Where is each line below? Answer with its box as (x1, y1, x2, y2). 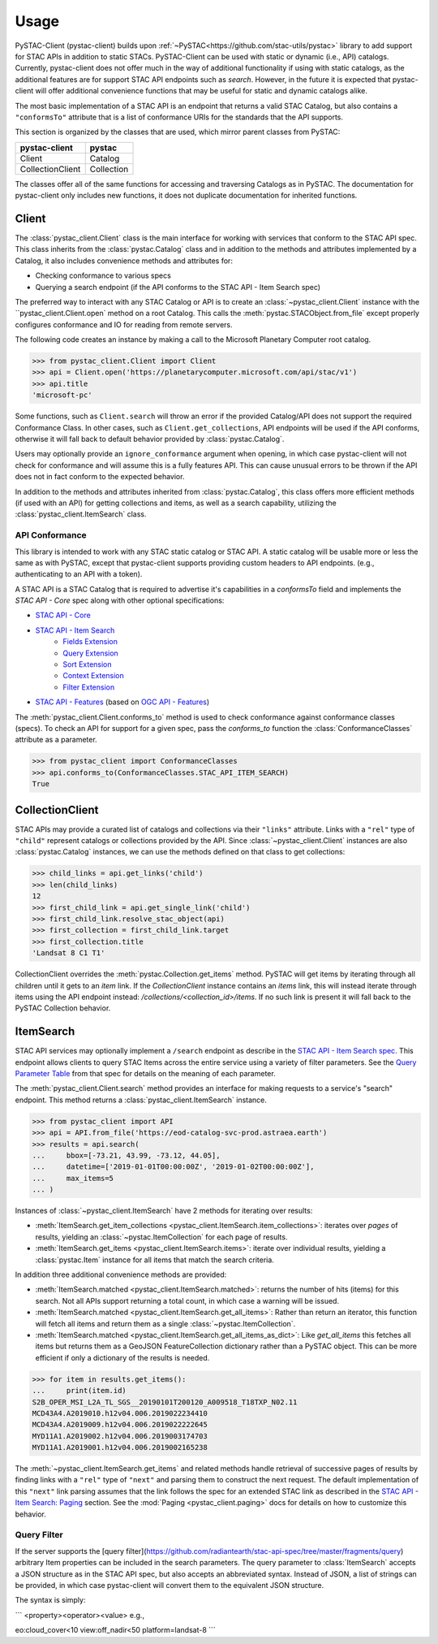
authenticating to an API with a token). (15, 569, 143, 579)
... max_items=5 (32, 1174, 114, 1183)
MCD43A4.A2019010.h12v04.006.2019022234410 (32, 1408, 208, 1417)
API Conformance (15, 530, 87, 541)
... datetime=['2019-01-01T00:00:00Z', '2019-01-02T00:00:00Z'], (32, 1162, 315, 1171)
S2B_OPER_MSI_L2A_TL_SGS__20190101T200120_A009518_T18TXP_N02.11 (32, 1397, 298, 1407)
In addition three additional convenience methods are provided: (15, 1270, 227, 1279)
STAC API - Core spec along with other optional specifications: (15, 595, 225, 605)
